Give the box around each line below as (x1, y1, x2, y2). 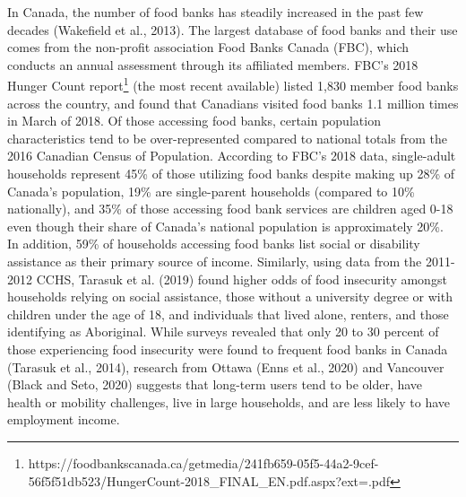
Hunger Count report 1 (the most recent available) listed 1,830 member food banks (7, 74, 459, 95)
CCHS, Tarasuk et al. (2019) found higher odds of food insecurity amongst (36, 269, 447, 288)
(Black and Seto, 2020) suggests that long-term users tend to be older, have (7, 375, 423, 394)
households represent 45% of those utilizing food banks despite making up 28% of (7, 164, 455, 182)
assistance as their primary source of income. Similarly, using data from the (7, 251, 422, 270)
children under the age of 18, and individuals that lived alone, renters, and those (7, 304, 449, 323)
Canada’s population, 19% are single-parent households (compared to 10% (7, 181, 415, 200)
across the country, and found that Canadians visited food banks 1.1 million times (7, 93, 459, 112)
